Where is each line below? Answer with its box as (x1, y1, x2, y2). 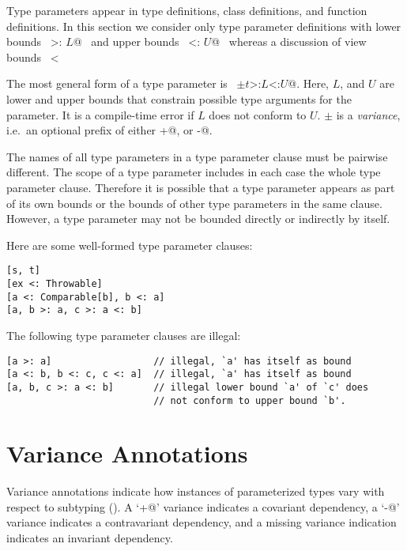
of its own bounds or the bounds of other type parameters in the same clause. (6, 194, 383, 211)
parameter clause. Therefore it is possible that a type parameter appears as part (6, 179, 395, 195)
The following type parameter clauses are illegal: (6, 326, 241, 343)
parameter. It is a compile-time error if (6, 106, 194, 123)
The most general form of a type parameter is (6, 75, 228, 92)
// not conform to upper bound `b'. (153, 394, 346, 406)
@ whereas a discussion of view (211, 33, 367, 50)
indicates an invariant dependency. (6, 530, 173, 546)
